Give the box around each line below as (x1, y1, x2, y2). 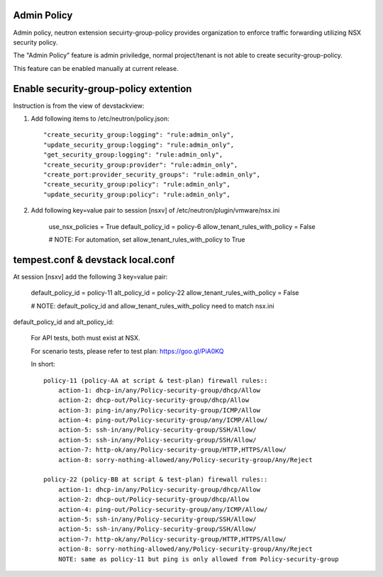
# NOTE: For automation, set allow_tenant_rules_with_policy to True (48, 235, 245, 244)
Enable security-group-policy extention (13, 82, 192, 95)
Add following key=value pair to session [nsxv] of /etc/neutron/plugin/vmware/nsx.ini (30, 206, 280, 215)
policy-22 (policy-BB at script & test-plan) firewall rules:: (43, 476, 268, 483)
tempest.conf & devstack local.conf (13, 254, 175, 266)
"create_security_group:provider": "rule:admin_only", (43, 160, 238, 169)
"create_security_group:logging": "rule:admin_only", (43, 131, 234, 139)
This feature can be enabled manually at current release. (13, 64, 179, 72)
